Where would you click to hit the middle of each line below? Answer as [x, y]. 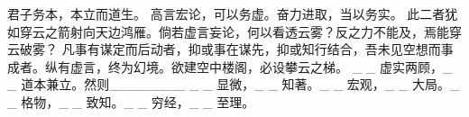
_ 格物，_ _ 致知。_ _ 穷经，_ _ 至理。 [131, 101]
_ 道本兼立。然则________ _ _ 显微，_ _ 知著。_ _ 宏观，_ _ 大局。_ [234, 84]
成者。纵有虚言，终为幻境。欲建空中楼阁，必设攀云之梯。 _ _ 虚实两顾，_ [230, 66]
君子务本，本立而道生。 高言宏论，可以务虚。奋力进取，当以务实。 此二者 [226, 13]
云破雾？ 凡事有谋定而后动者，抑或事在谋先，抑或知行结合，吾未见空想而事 [230, 49]
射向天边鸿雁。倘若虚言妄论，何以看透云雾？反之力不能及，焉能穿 [266, 31]
